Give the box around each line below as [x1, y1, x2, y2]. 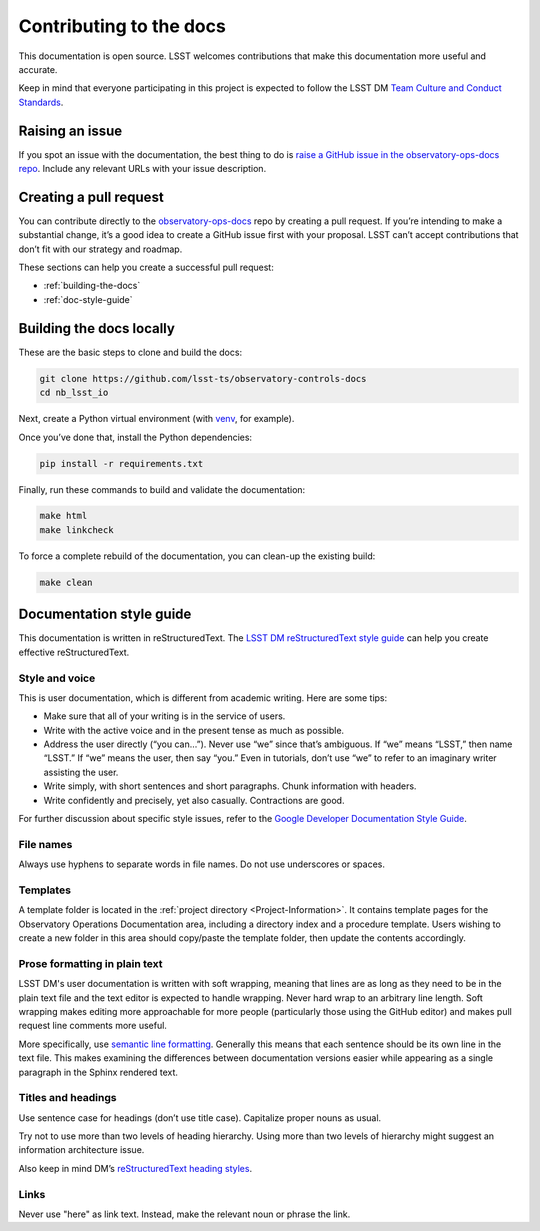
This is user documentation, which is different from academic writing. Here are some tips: [18, 691, 388, 704]
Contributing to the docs [18, 15, 227, 37]
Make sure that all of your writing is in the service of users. [43, 710, 286, 722]
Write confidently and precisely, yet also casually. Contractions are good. [43, 794, 345, 806]
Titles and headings [18, 1091, 117, 1105]
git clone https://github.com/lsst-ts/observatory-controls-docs [39, 373, 367, 384]
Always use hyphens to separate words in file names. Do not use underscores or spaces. [18, 858, 385, 870]
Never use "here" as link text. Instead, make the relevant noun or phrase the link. [18, 1208, 351, 1220]
